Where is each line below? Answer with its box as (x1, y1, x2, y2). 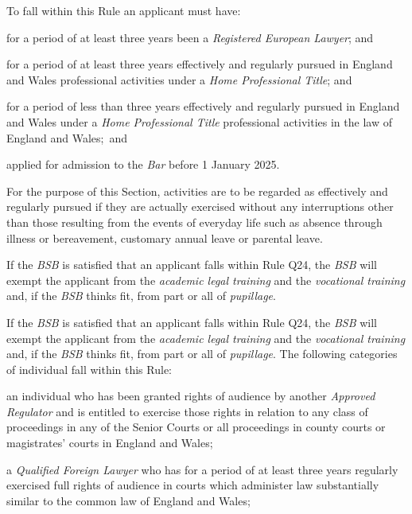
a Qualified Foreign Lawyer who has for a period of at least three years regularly (6, 461, 398, 477)
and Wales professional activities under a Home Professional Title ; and (6, 71, 352, 88)
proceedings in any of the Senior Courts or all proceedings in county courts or (6, 419, 386, 435)
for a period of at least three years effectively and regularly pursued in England (6, 56, 393, 72)
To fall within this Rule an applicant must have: (6, 2, 241, 18)
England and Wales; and (6, 129, 127, 146)
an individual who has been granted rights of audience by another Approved (6, 387, 375, 404)
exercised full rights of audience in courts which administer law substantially (6, 477, 379, 493)
